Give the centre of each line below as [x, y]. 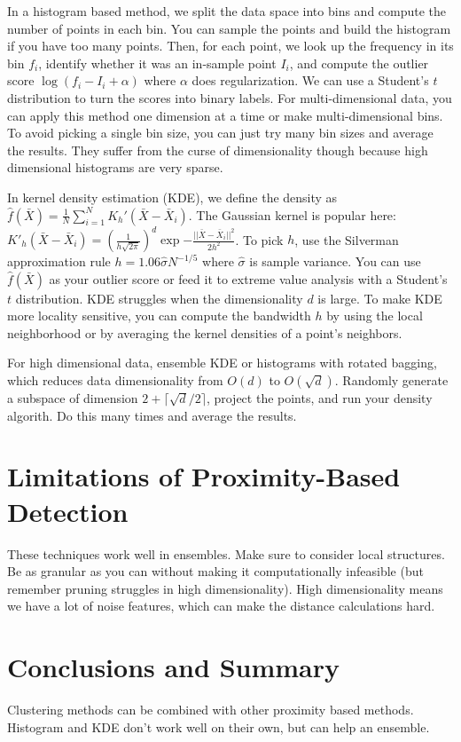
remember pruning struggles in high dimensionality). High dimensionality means [225, 588]
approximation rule [59, 261]
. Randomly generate [391, 380]
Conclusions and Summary [173, 667]
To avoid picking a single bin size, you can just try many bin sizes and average [220, 133]
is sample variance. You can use [335, 261]
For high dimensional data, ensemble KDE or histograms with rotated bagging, [222, 363]
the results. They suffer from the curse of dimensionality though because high [218, 150]
